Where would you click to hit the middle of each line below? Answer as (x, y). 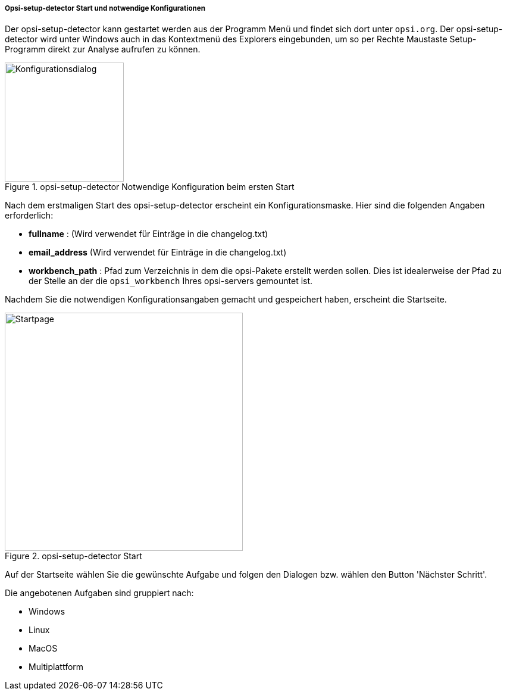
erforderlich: (29, 216)
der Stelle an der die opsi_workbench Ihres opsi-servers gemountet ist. (171, 281)
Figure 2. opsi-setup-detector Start (73, 556)
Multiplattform (56, 667)
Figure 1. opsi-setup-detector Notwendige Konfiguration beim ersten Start (150, 187)
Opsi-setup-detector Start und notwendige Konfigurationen (105, 8)
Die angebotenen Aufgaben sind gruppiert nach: (99, 593)
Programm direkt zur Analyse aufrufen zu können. (103, 49)
